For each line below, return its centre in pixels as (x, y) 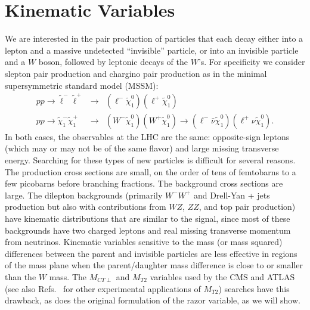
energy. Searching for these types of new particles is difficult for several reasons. (150, 160)
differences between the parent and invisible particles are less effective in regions (151, 253)
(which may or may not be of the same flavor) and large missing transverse (142, 148)
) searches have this (254, 288)
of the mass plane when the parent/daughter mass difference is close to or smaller (154, 265)
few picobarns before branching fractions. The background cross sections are (144, 183)
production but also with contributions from (86, 207)
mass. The (68, 277)
